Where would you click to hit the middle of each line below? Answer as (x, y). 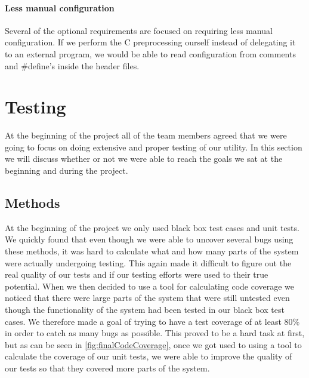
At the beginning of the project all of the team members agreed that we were (146, 135)
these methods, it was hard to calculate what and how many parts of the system (152, 251)
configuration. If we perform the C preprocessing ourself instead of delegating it (150, 42)
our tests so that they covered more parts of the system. (107, 368)
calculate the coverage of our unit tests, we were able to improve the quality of (149, 356)
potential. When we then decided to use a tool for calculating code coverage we (150, 286)
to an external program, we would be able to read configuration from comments (150, 53)
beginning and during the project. (67, 170)
